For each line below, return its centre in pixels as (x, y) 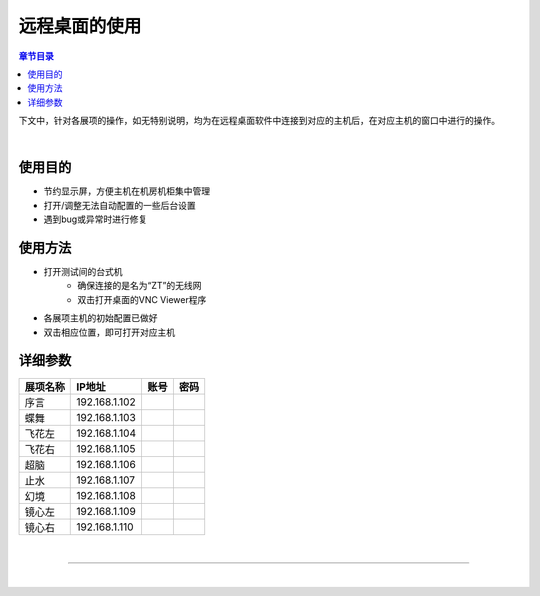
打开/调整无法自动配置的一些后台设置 (120, 205)
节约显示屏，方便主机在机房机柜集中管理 (126, 191)
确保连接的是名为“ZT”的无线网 (139, 286)
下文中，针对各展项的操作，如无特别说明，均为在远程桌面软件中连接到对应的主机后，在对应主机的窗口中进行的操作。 (259, 121)
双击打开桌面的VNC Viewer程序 (142, 299)
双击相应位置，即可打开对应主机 (109, 332)
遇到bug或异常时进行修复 (95, 219)
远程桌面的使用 (80, 26)
